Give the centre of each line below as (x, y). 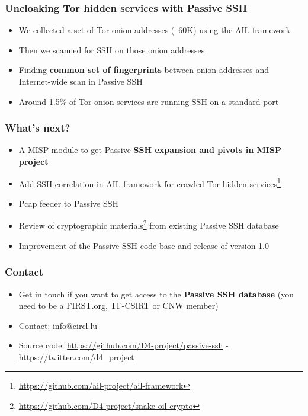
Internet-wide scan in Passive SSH (81, 81)
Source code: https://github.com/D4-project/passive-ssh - (123, 345)
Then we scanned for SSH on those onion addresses (112, 49)
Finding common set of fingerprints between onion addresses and (144, 70)
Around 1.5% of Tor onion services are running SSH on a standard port (149, 101)
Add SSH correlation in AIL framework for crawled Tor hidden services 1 (150, 183)
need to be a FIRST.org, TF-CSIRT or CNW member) (118, 305)
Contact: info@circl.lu (58, 325)
